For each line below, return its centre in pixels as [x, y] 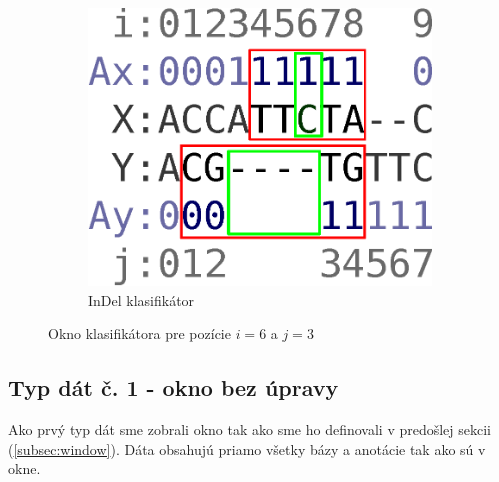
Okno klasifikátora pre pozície [139, 333]
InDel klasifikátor [141, 299]
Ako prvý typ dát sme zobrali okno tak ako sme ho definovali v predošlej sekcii [250, 428]
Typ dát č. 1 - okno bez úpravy [173, 387]
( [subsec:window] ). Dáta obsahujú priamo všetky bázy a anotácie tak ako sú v [247, 448]
